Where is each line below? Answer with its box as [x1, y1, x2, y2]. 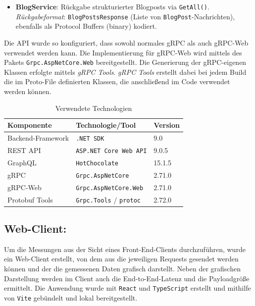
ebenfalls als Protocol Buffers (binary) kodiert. [15, 21, 157, 31]
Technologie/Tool [76, 120, 136, 130]
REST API [7, 145, 41, 155]
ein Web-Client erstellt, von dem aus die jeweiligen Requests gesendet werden [4, 254, 239, 264]
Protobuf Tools [7, 194, 53, 204]
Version [153, 120, 180, 130]
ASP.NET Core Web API [76, 147, 147, 154]
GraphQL [7, 157, 37, 167]
